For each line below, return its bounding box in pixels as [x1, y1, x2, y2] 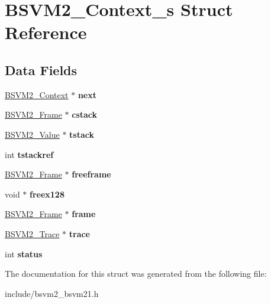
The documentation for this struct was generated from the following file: [5, 267, 267, 280]
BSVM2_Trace [5, 227, 60, 240]
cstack [72, 108, 98, 121]
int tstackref [5, 148, 54, 160]
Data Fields [5, 60, 78, 79]
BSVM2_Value [5, 128, 60, 140]
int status [5, 247, 43, 260]
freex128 [30, 187, 64, 200]
